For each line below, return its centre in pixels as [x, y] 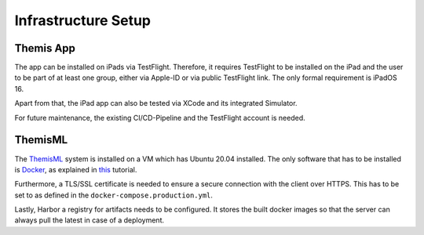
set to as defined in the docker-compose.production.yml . [114, 195]
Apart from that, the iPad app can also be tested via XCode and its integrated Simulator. [156, 103]
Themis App [45, 48]
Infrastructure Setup [83, 20]
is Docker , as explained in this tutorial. [76, 169]
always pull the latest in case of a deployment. [90, 220]
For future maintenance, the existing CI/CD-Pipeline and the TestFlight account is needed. [160, 117]
